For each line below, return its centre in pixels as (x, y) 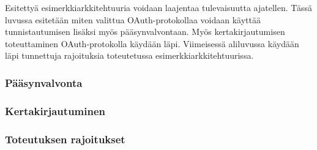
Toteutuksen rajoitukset (65, 139)
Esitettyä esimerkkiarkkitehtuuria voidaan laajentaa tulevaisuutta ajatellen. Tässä (159, 7)
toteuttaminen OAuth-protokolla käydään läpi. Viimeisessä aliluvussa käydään (152, 43)
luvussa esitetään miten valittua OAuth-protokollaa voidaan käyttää (133, 19)
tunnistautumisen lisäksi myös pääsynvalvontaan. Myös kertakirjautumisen (145, 32)
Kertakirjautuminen (55, 111)
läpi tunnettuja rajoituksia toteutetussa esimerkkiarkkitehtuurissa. (129, 55)
